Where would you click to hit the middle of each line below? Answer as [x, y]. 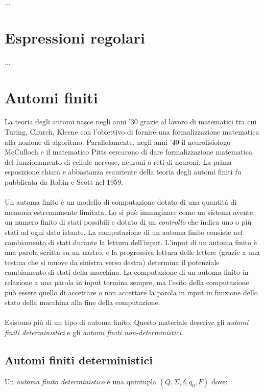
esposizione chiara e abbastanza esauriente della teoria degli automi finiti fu [123, 172]
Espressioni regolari [75, 37]
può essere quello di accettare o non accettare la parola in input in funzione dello [131, 292]
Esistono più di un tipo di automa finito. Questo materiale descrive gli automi [127, 322]
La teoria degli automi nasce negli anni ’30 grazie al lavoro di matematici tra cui [131, 122]
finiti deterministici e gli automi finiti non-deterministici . [94, 332]
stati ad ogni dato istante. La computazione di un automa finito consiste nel [124, 232]
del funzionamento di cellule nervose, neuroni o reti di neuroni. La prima [118, 161]
